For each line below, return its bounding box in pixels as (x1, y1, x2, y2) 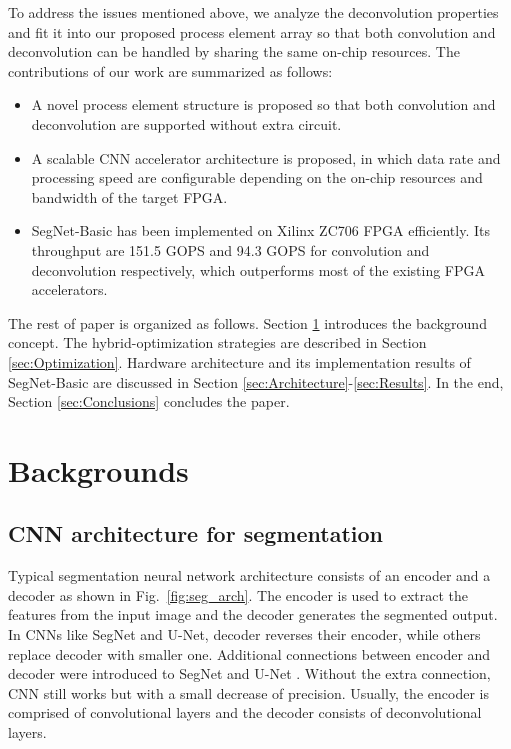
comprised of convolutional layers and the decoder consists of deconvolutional (8, 702, 482, 723)
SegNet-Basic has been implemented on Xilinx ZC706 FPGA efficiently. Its (31, 220, 491, 241)
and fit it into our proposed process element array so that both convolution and (8, 21, 496, 42)
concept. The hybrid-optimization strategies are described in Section (8, 332, 427, 353)
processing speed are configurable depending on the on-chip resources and (31, 167, 483, 188)
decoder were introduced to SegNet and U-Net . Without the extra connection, (8, 663, 491, 684)
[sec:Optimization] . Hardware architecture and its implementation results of (8, 351, 471, 372)
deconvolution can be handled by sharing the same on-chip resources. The (8, 41, 460, 62)
